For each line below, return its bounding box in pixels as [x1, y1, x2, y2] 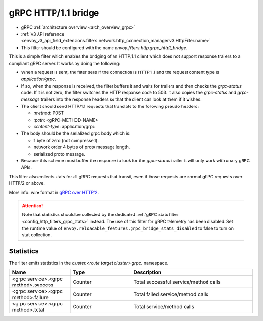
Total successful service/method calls [133, 278, 221, 285]
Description [133, 269, 162, 276]
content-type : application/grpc [33, 124, 95, 130]
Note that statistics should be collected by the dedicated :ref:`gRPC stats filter [22, 212, 179, 217]
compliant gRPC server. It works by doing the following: [9, 60, 121, 66]
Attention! [22, 202, 43, 209]
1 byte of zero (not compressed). [33, 137, 99, 143]
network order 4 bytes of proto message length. [33, 144, 130, 150]
